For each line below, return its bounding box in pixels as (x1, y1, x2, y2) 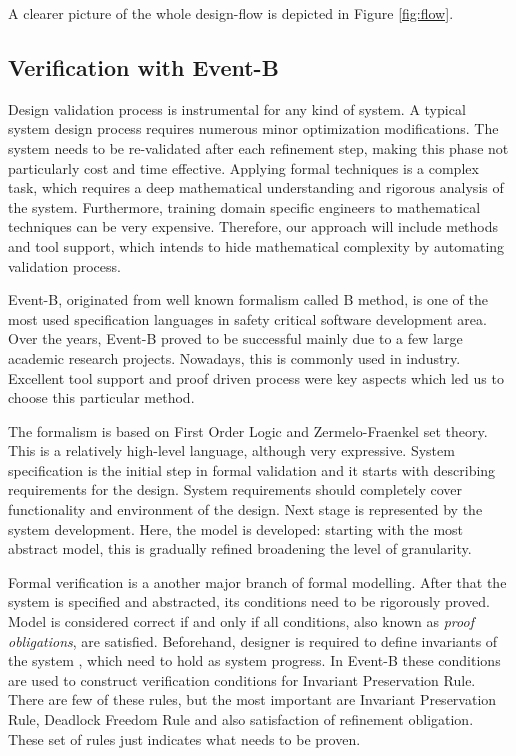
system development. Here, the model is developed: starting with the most (8, 518, 464, 539)
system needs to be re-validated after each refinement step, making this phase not (8, 137, 509, 158)
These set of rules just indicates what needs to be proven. (8, 728, 361, 749)
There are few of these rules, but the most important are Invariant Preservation (8, 689, 497, 710)
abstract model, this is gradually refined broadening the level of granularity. (8, 538, 472, 559)
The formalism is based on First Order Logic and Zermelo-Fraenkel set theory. (8, 420, 488, 441)
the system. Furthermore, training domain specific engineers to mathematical (8, 196, 481, 217)
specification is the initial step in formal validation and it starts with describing (8, 459, 496, 480)
